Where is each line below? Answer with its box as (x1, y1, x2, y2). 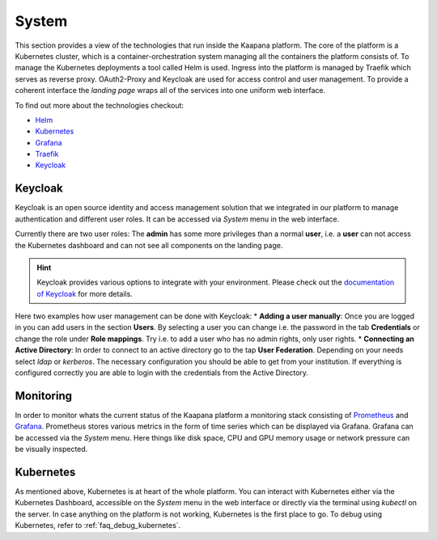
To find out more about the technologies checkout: (15, 100, 185, 110)
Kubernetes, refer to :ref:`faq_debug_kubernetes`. (15, 521, 181, 530)
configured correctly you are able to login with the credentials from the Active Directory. (15, 368, 309, 378)
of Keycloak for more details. (36, 289, 133, 298)
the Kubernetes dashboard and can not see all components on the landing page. (15, 240, 283, 250)
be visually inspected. (15, 445, 88, 454)
